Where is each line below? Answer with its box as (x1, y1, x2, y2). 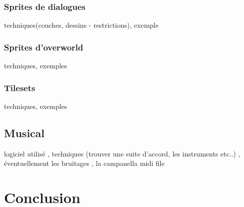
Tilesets (4, 81, 35, 94)
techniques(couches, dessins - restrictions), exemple (4, 20, 159, 30)
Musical (4, 125, 45, 140)
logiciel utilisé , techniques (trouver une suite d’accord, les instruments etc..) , (4, 148, 241, 158)
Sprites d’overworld (4, 41, 83, 53)
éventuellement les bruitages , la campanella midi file (4, 158, 165, 168)
